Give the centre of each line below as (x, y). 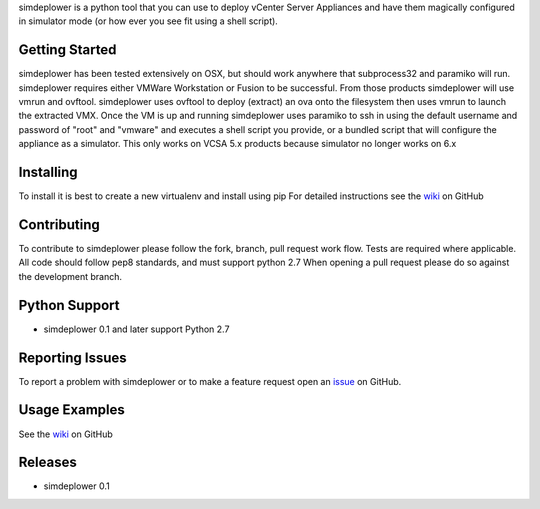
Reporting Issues (72, 357)
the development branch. (70, 276)
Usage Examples (71, 410)
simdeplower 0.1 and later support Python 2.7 (136, 329)
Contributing (59, 224)
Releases (47, 462)
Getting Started (67, 50)
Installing (48, 172)
